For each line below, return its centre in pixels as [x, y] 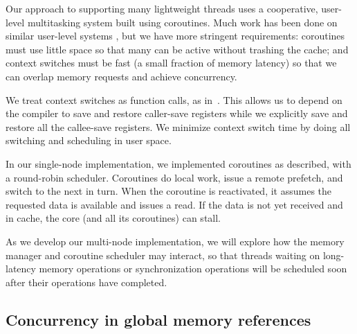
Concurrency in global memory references [158, 319]
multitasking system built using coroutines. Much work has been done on [182, 22]
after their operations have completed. [86, 282]
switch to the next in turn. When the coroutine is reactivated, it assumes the [169, 191]
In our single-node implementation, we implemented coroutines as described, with [178, 163]
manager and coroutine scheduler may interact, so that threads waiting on [163, 255]
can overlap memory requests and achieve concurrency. [121, 76]
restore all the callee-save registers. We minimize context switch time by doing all [178, 126]
